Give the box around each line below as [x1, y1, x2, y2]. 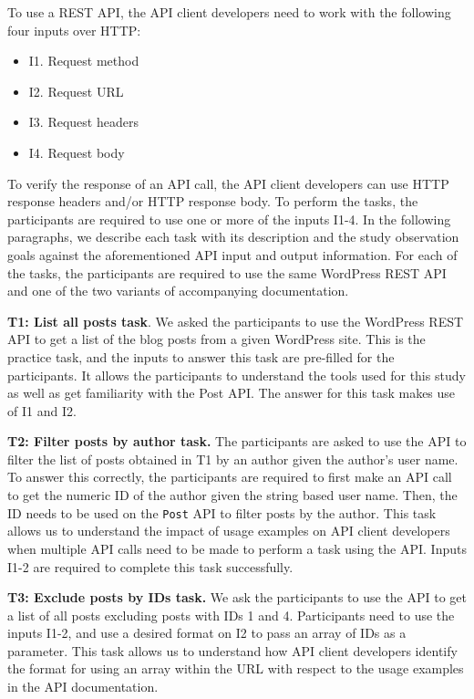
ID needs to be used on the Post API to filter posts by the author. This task [7, 503, 437, 522]
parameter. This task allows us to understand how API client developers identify [7, 641, 458, 660]
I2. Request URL [28, 81, 124, 100]
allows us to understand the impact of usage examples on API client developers [7, 521, 450, 540]
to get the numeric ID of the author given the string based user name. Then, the [7, 485, 458, 505]
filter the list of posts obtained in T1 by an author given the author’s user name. [7, 449, 459, 468]
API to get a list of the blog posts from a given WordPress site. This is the [7, 329, 426, 349]
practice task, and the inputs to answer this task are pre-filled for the [7, 347, 395, 366]
